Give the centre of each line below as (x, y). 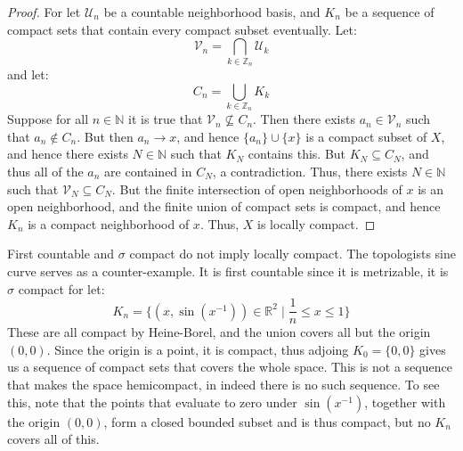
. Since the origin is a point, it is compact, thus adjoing (198, 349)
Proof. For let (44, 12)
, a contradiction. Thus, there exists (310, 172)
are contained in (148, 172)
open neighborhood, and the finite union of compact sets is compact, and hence (224, 206)
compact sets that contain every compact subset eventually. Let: (182, 29)
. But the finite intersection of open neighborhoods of (257, 189)
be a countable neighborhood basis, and (212, 12)
